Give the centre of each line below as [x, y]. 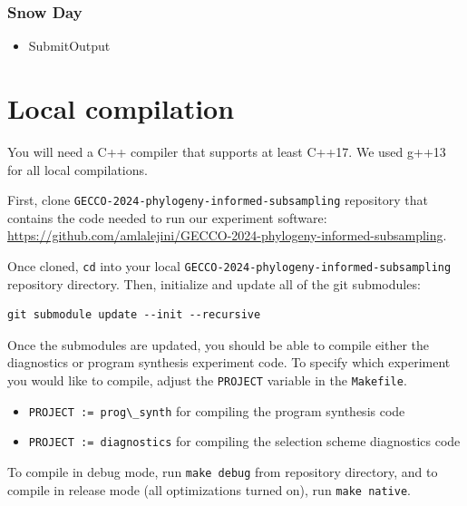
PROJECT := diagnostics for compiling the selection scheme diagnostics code [244, 441]
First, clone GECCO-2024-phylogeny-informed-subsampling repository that [218, 200]
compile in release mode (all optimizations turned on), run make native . [209, 489]
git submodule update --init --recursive [134, 315]
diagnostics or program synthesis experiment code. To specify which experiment [229, 362]
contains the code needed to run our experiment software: [167, 217]
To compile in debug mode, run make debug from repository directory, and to [223, 471]
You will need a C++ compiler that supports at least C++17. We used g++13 [227, 151]
